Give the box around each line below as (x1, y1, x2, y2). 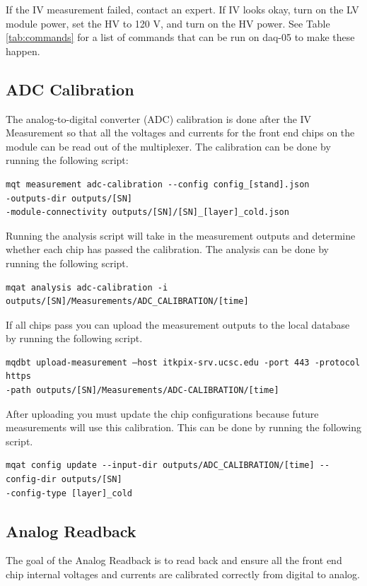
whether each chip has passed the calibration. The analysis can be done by (6, 242, 330, 257)
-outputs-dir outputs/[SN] (6, 193, 132, 204)
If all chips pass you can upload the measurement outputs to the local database (6, 317, 350, 332)
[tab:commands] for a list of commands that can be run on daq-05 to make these (6, 30, 355, 45)
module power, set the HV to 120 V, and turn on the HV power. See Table (6, 16, 330, 30)
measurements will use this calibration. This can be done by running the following (6, 420, 361, 435)
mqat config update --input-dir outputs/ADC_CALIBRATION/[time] (6, 460, 315, 471)
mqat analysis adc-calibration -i (6, 282, 168, 293)
